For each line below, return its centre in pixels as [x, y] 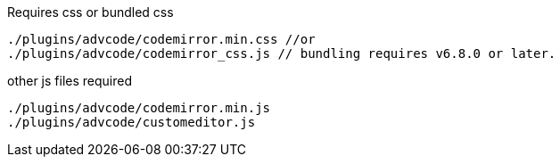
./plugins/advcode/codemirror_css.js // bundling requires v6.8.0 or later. [282, 53]
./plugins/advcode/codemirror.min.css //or [161, 39]
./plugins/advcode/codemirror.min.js [139, 108]
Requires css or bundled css [91, 12]
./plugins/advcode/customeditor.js [132, 122]
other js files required [70, 81]
